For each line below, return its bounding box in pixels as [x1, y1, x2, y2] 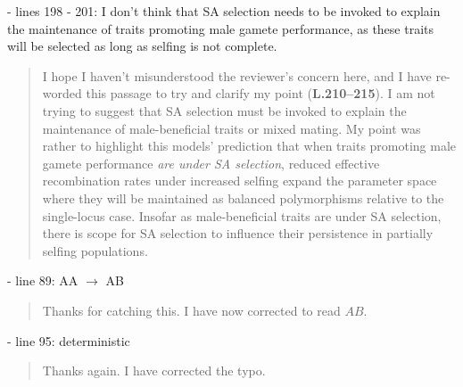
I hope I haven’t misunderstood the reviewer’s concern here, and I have [42, 66, 432, 85]
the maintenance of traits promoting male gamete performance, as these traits [7, 19, 434, 37]
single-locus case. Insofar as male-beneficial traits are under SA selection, [42, 206, 442, 225]
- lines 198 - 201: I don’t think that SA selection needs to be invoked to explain [7, 2, 441, 20]
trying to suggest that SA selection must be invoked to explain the [42, 101, 407, 119]
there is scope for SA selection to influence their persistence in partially [42, 224, 434, 243]
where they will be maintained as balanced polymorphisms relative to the [42, 188, 444, 207]
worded [42, 84, 82, 103]
